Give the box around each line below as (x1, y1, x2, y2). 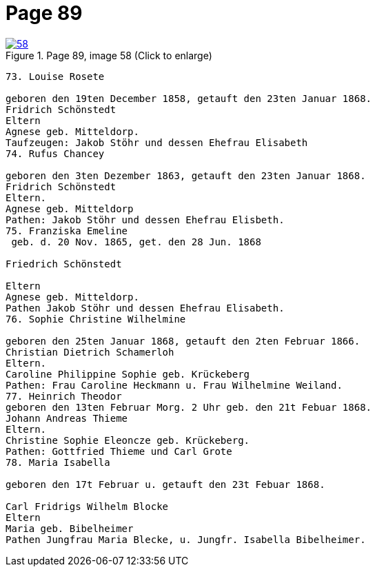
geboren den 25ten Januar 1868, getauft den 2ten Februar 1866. (6, 335, 361, 347)
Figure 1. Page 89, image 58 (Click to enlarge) (6, 49, 212, 61)
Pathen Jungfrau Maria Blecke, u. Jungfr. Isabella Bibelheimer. (6, 533, 366, 545)
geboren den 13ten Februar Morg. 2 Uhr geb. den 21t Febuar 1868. (6, 401, 372, 413)
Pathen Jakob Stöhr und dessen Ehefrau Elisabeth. (6, 302, 285, 314)
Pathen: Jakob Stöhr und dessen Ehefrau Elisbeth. (6, 214, 285, 225)
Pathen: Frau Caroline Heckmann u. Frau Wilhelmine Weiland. (6, 379, 343, 391)
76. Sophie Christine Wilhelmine (6, 313, 186, 325)
